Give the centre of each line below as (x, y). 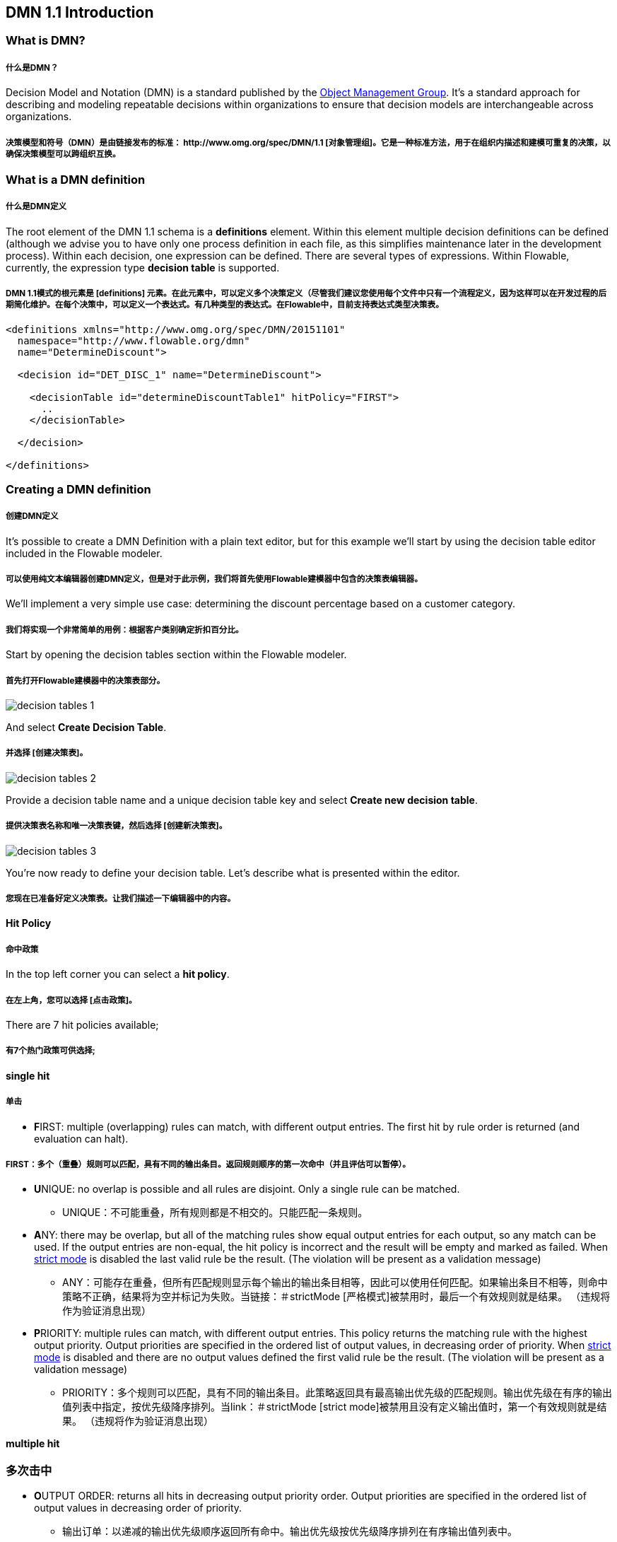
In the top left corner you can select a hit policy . (118, 974)
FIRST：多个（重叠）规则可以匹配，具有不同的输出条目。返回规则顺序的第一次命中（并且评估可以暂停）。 (208, 1164)
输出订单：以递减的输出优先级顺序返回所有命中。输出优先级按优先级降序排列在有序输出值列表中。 (290, 1531)
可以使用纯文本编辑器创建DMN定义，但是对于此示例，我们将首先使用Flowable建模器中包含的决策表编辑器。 (214, 579)
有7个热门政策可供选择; (51, 1051)
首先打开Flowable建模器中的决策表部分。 (86, 681)
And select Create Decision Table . (86, 728)
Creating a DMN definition (78, 489)
